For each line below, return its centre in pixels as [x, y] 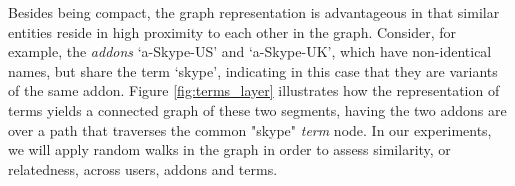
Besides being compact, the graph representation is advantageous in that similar [254, 12]
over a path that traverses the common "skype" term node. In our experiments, [250, 129]
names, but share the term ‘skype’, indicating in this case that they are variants [253, 70]
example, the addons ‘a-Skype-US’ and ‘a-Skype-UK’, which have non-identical [250, 51]
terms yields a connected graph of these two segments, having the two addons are [257, 109]
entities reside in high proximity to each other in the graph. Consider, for [232, 31]
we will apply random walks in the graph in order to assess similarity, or [229, 149]
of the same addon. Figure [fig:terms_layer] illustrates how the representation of [254, 90]
